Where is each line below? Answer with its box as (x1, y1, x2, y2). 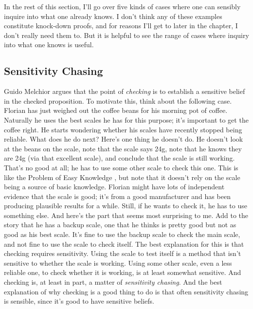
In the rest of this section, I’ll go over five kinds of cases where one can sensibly (4, 1, 241, 11)
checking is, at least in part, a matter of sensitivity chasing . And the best (4, 277, 222, 287)
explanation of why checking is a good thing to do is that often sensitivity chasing (4, 286, 249, 296)
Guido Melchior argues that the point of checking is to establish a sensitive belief (4, 86, 245, 96)
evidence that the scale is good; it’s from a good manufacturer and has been (4, 191, 231, 201)
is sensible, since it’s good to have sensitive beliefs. (4, 296, 154, 306)
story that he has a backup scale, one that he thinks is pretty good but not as (4, 219, 236, 230)
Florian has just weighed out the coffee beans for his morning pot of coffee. (4, 105, 228, 115)
